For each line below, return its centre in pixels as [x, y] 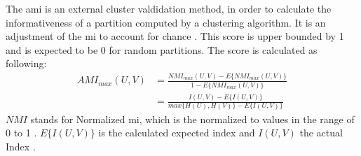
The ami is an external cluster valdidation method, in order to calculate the [169, 8]
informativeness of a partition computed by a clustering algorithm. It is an [166, 22]
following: [26, 63]
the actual [321, 133]
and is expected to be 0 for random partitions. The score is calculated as [162, 49]
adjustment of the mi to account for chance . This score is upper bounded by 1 [175, 36]
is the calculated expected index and [177, 133]
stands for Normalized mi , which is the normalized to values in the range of [192, 119]
